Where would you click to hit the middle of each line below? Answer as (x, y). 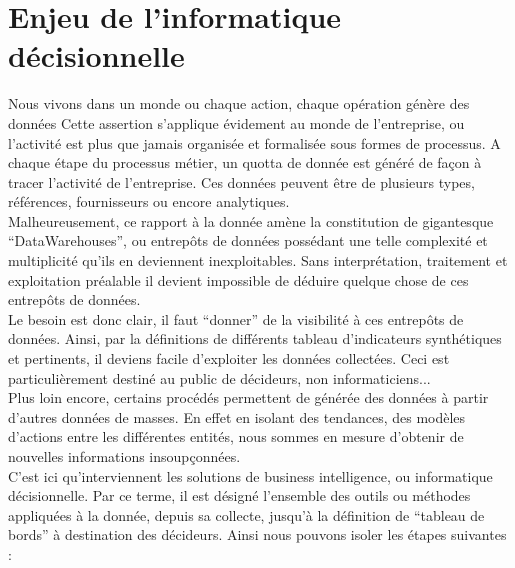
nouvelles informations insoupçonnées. (124, 456)
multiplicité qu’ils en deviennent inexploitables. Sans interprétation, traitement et (258, 260)
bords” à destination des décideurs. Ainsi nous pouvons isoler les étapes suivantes (257, 534)
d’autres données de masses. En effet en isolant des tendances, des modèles (237, 416)
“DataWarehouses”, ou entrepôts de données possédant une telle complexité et (248, 240)
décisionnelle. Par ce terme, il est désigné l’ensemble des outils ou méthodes (239, 495)
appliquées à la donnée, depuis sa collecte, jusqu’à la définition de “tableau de (246, 514)
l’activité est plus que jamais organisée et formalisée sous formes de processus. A (254, 142)
